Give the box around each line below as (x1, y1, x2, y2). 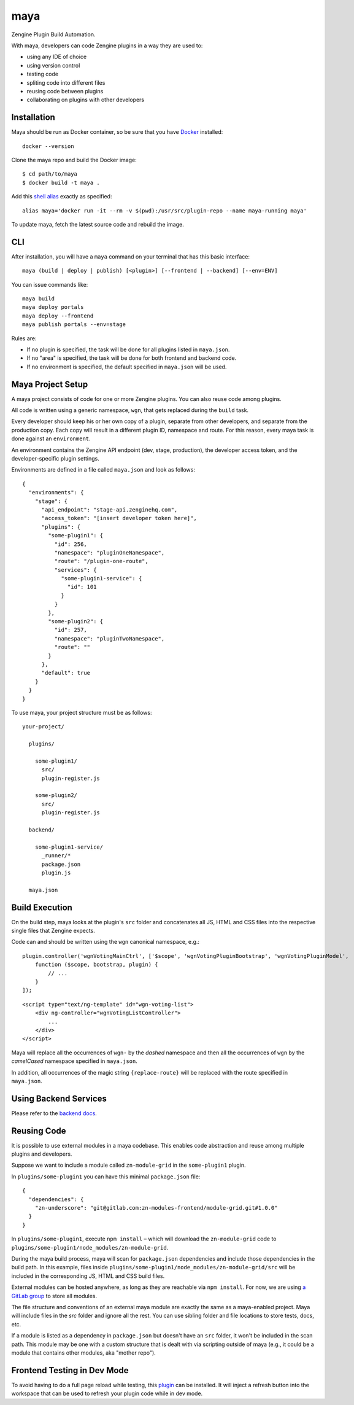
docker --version (22, 142, 74, 150)
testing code (26, 71, 58, 78)
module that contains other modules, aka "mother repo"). (11, 1349, 156, 1356)
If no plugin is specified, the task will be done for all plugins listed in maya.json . (26, 346, 230, 353)
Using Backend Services (11, 1093, 107, 1103)
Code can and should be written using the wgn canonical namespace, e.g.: (11, 938, 199, 946)
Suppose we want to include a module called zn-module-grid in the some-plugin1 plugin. (11, 1161, 246, 1169)
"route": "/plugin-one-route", (54, 558, 148, 565)
